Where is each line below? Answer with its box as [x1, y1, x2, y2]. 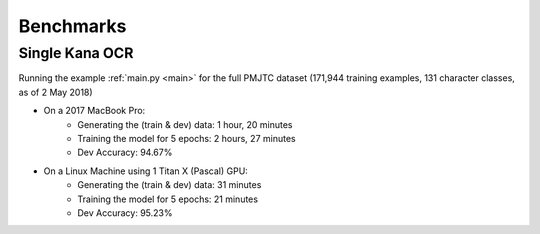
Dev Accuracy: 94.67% [77, 146, 173, 159]
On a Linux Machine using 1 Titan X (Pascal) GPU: [43, 165, 249, 177]
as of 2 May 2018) [18, 86, 94, 98]
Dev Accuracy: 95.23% [77, 206, 174, 219]
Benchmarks [18, 15, 127, 37]
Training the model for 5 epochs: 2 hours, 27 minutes [77, 132, 296, 144]
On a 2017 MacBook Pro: [43, 105, 146, 117]
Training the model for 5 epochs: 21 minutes [77, 193, 259, 205]
